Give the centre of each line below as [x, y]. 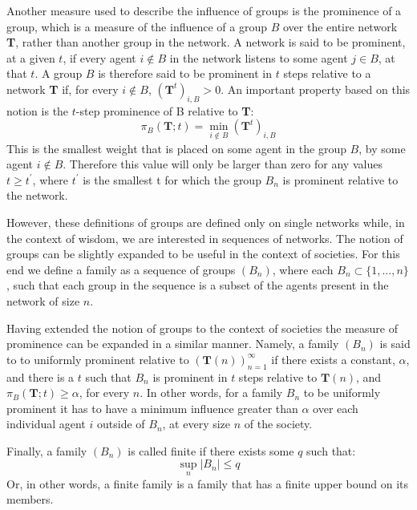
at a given [31, 57]
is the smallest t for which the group [172, 179]
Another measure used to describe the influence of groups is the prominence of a [204, 10]
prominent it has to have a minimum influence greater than [152, 408]
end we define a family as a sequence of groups [121, 269]
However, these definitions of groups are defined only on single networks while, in [206, 222]
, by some [382, 148]
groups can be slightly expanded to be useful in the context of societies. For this [203, 254]
